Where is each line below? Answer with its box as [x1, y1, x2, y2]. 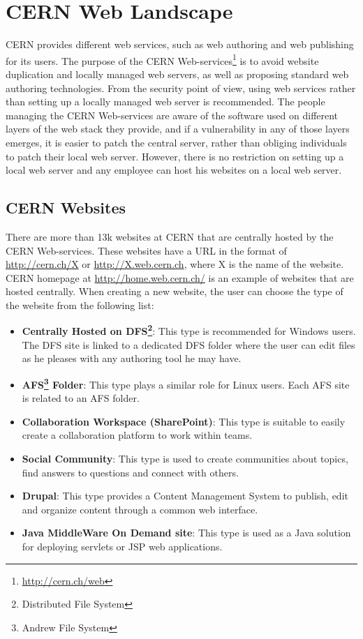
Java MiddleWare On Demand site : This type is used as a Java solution [22, 525, 351, 540]
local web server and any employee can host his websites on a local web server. [6, 163, 342, 177]
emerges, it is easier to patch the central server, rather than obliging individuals [6, 135, 347, 149]
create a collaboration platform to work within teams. [22, 428, 253, 442]
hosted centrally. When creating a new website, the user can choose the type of [6, 284, 343, 299]
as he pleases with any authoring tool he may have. [22, 351, 242, 366]
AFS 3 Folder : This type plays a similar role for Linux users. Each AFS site [22, 375, 350, 391]
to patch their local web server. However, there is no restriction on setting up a [6, 149, 344, 163]
